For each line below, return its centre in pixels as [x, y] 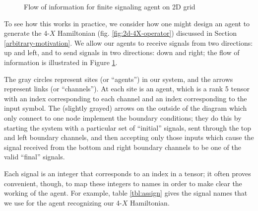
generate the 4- [27, 33]
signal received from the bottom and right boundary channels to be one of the [123, 147]
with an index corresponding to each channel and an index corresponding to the [126, 98]
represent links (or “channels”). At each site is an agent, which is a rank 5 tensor [127, 89]
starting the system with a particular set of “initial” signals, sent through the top [128, 127]
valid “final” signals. [34, 157]
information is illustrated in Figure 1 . [61, 62]
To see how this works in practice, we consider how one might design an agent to [127, 23]
